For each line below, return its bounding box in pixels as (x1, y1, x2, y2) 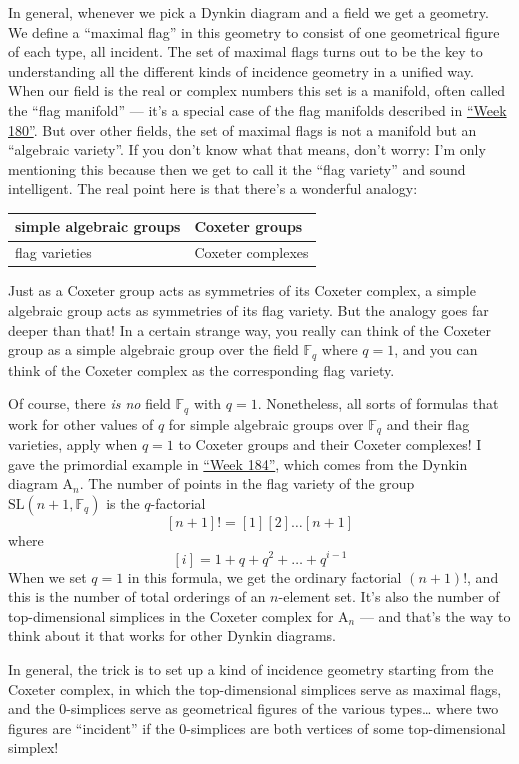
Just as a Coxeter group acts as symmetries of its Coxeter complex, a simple (8, 280, 476, 301)
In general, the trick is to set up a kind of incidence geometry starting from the (8, 658, 494, 679)
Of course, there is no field (8, 393, 171, 414)
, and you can (394, 339, 478, 360)
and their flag (386, 413, 470, 434)
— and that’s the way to (359, 605, 511, 626)
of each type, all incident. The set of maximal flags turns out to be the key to (8, 41, 483, 62)
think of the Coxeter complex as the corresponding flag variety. (8, 359, 395, 380)
